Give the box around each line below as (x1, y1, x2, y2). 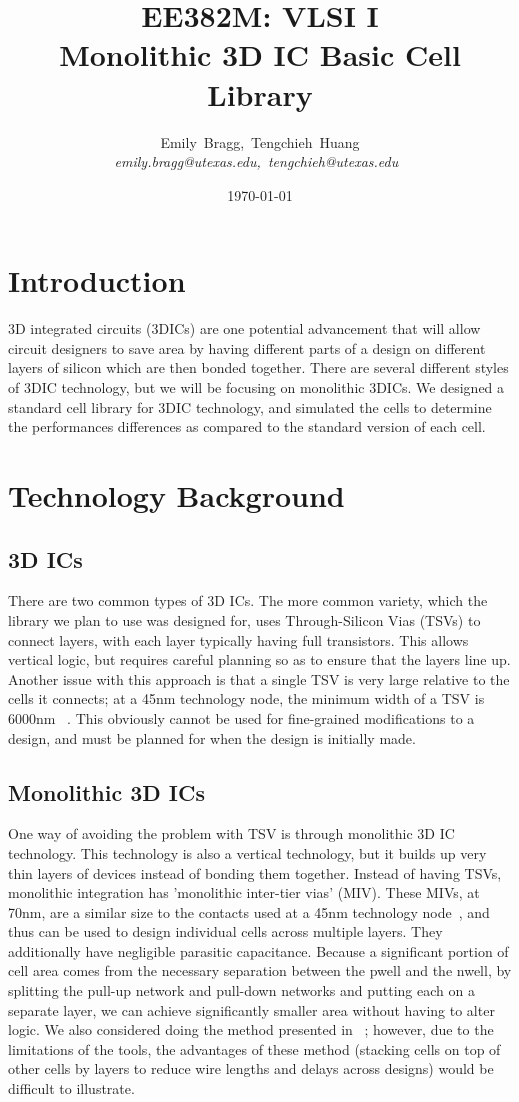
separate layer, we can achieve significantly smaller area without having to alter (8, 999, 495, 1020)
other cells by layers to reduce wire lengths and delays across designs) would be (8, 1058, 494, 1079)
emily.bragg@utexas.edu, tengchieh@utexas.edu (114, 151, 399, 172)
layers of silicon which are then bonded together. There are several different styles (8, 357, 509, 378)
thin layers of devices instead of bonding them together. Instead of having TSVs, (8, 862, 502, 883)
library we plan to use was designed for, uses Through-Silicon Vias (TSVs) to (8, 609, 481, 630)
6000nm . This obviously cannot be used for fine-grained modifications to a (8, 707, 475, 728)
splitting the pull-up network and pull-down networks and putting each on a (8, 980, 475, 1001)
